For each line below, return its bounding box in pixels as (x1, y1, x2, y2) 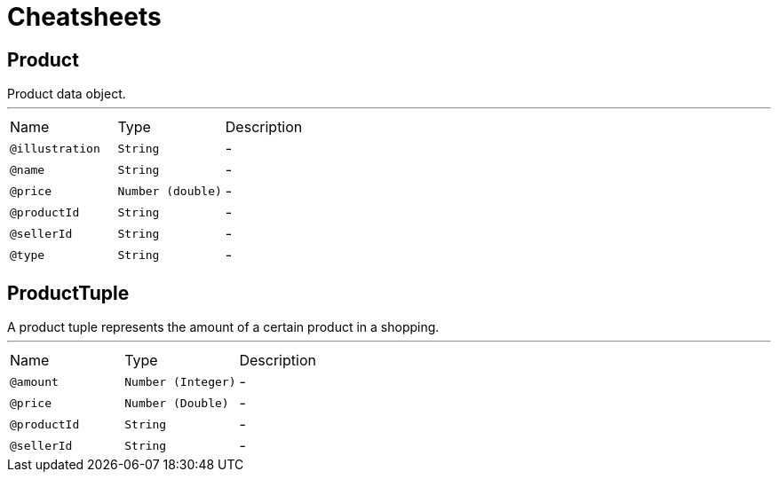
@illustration (10, 141, 100, 155)
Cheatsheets (7, 2, 162, 32)
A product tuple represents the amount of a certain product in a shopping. (7, 319, 440, 335)
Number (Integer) (124, 374, 236, 389)
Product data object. (7, 86, 126, 102)
